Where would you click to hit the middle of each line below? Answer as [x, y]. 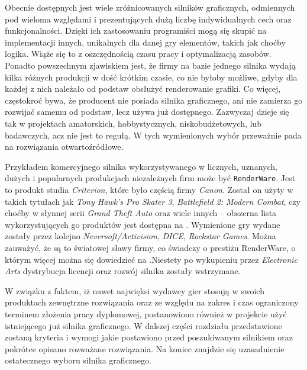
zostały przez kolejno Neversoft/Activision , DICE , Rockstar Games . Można [140, 236]
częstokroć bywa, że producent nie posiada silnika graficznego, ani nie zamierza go [154, 100]
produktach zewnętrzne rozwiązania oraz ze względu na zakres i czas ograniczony [152, 302]
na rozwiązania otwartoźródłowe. [64, 147]
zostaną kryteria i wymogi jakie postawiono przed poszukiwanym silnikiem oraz [149, 337]
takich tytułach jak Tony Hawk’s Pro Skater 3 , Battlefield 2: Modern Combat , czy [153, 201]
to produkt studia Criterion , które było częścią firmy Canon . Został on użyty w [149, 189]
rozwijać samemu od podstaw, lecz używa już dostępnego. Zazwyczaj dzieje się [147, 112]
